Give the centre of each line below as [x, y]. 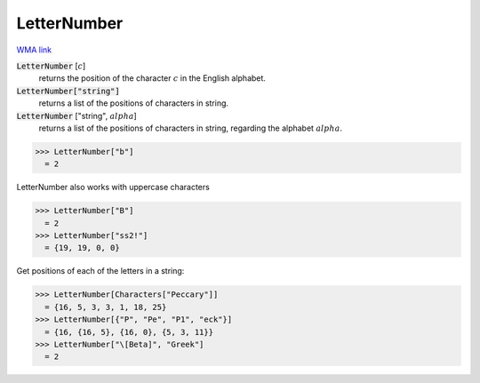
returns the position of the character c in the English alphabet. [152, 78]
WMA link [34, 50]
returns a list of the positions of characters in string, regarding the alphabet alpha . [190, 128]
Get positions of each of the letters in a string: [100, 271]
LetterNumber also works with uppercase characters [113, 188]
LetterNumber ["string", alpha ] [76, 116]
